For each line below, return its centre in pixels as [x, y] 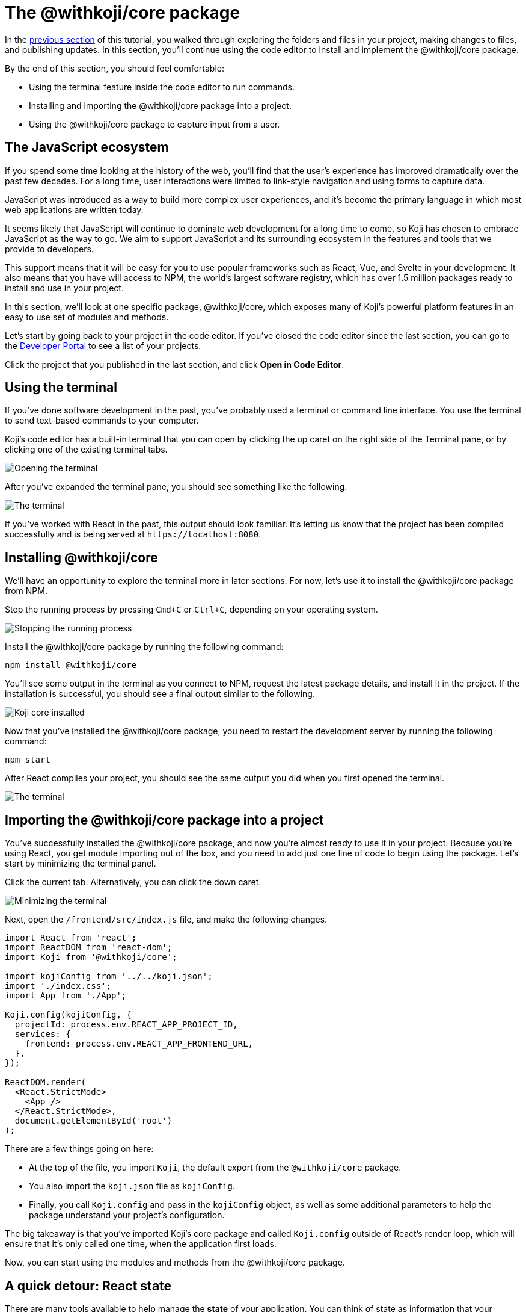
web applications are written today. [74, 209]
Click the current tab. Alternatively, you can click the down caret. [133, 882]
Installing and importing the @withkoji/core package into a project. [160, 105]
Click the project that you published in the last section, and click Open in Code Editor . [175, 364]
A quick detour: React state [88, 1286]
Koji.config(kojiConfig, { [68, 1015]
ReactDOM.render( [45, 1082]
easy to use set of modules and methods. [87, 317]
